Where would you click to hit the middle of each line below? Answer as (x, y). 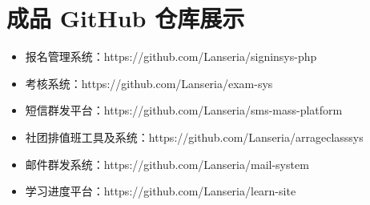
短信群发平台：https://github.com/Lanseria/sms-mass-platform (184, 110)
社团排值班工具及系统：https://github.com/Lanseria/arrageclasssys (194, 137)
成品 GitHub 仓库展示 (126, 18)
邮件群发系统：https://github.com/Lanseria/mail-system (167, 164)
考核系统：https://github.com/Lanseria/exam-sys (149, 83)
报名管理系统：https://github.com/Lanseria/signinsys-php (171, 56)
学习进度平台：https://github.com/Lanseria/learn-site (161, 191)
